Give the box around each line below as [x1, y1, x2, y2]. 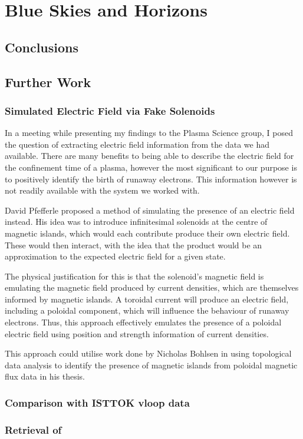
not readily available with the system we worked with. [5, 184, 200, 197]
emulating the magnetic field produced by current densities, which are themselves [5, 281, 299, 294]
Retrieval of [5, 422, 62, 437]
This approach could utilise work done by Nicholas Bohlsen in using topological [5, 347, 292, 360]
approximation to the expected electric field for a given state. [5, 250, 226, 262]
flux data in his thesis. [5, 370, 85, 383]
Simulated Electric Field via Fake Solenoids [5, 103, 215, 118]
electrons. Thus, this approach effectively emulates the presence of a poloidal [5, 316, 282, 328]
